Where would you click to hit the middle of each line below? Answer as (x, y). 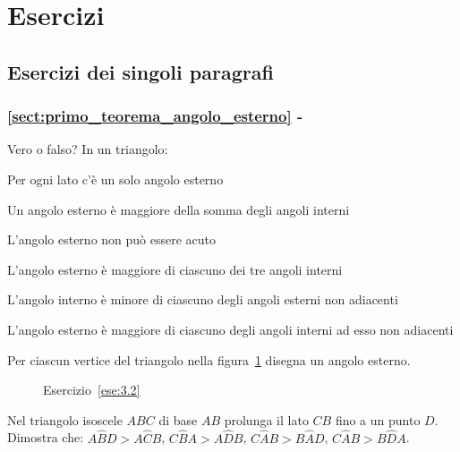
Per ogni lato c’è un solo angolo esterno (115, 179)
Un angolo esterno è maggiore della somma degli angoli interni (179, 209)
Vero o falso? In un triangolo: (88, 149)
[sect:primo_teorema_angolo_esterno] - (155, 116)
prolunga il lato (266, 419)
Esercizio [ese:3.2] (92, 390)
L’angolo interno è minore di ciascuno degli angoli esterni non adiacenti (203, 299)
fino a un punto (378, 419)
